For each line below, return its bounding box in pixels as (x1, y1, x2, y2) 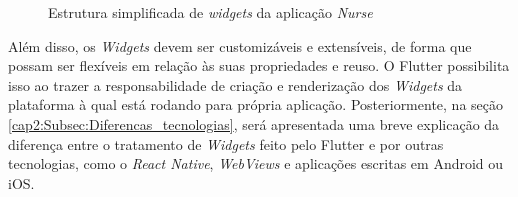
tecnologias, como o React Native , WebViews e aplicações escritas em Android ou (8, 153, 504, 174)
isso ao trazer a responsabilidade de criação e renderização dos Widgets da (8, 74, 463, 95)
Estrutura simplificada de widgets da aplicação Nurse (48, 2, 373, 22)
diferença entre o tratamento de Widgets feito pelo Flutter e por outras (8, 133, 444, 154)
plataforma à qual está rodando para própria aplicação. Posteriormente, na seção (8, 94, 503, 115)
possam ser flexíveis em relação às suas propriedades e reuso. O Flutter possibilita (8, 55, 510, 76)
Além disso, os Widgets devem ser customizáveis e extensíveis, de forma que (8, 35, 472, 56)
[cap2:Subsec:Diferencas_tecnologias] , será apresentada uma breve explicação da (8, 113, 500, 134)
